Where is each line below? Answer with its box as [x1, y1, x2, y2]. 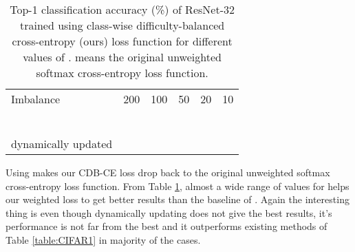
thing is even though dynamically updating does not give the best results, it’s [6, 205, 332, 220]
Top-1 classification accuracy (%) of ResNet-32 [10, 1, 235, 17]
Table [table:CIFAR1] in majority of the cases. [6, 232, 201, 246]
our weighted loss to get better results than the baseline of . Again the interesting [6, 192, 349, 207]
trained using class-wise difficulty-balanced [19, 17, 225, 33]
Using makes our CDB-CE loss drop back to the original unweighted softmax [6, 165, 330, 179]
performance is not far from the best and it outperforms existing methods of [6, 219, 327, 233]
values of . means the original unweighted [23, 49, 222, 65]
